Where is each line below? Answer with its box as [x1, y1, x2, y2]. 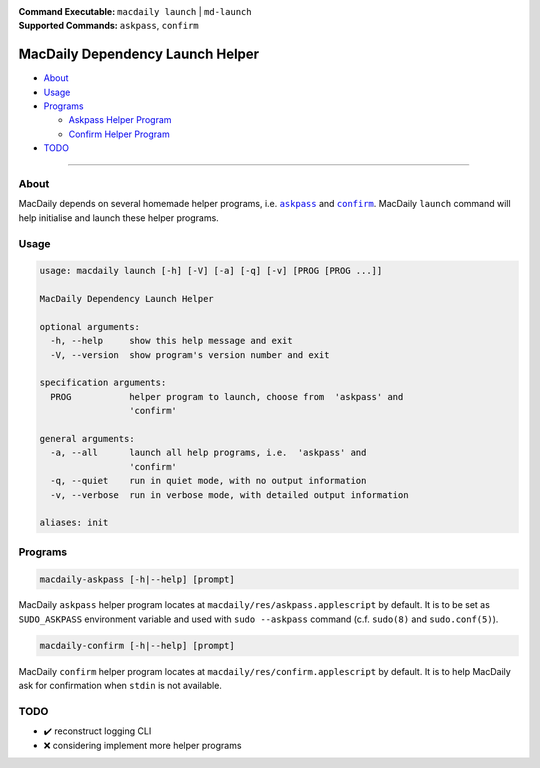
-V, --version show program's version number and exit [50, 349, 330, 360]
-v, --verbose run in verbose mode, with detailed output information [50, 489, 409, 500]
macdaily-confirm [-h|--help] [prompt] [39, 640, 235, 651]
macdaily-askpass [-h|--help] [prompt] [39, 573, 235, 585]
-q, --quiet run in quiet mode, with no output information [50, 475, 367, 487]
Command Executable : [18, 6, 116, 17]
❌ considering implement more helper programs [43, 739, 242, 751]
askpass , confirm [119, 20, 199, 32]
